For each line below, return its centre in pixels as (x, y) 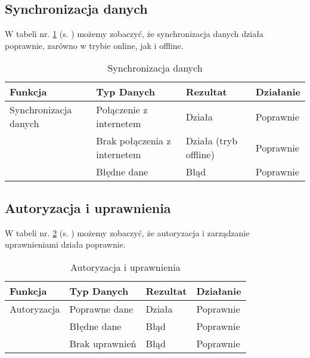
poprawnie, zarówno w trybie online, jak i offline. (94, 45)
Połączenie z (122, 110)
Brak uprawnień (103, 343)
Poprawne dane (101, 308)
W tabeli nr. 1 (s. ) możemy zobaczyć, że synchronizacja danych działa (134, 34)
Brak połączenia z (134, 141)
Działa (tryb (212, 141)
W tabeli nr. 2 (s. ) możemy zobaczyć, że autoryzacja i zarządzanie (127, 232)
